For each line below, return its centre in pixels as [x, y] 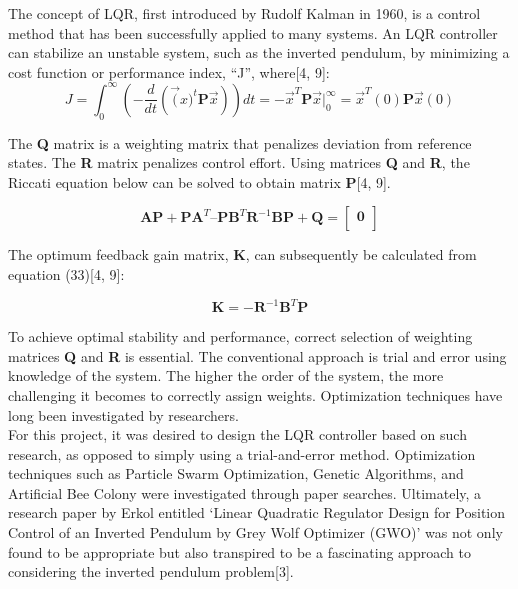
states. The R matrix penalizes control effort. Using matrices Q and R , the [239, 162]
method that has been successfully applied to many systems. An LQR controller [253, 32]
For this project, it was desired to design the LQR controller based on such [237, 434]
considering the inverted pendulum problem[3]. [151, 571]
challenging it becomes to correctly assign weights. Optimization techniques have [255, 394]
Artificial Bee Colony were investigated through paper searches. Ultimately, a [245, 492]
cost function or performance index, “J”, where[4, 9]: [169, 71]
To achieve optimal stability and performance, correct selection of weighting [240, 336]
